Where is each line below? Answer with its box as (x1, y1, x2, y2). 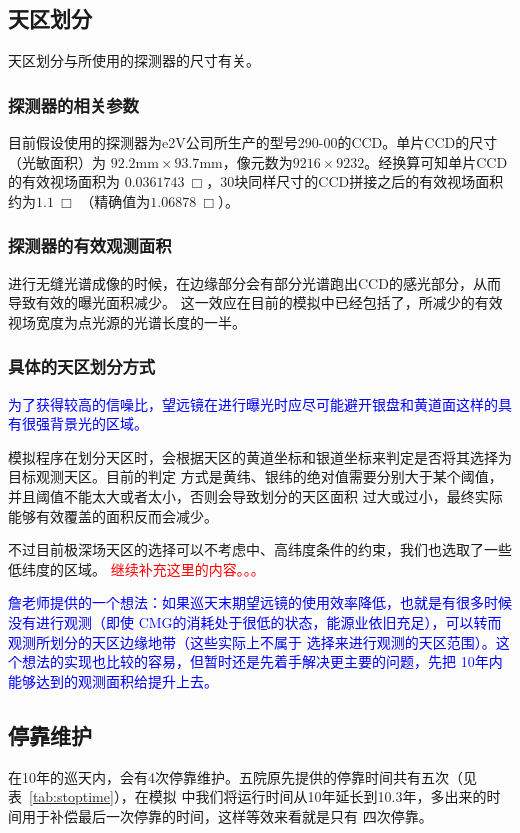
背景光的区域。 (49, 413, 148, 434)
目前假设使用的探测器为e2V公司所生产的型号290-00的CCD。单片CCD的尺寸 (8, 132, 498, 153)
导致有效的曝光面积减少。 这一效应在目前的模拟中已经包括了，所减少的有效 (8, 292, 503, 313)
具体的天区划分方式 (8, 354, 156, 379)
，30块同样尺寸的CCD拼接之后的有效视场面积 (206, 171, 504, 192)
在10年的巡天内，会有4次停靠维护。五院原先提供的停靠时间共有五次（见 (8, 766, 477, 787)
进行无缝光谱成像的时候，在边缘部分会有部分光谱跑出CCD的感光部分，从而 (8, 272, 501, 293)
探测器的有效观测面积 (8, 233, 172, 258)
